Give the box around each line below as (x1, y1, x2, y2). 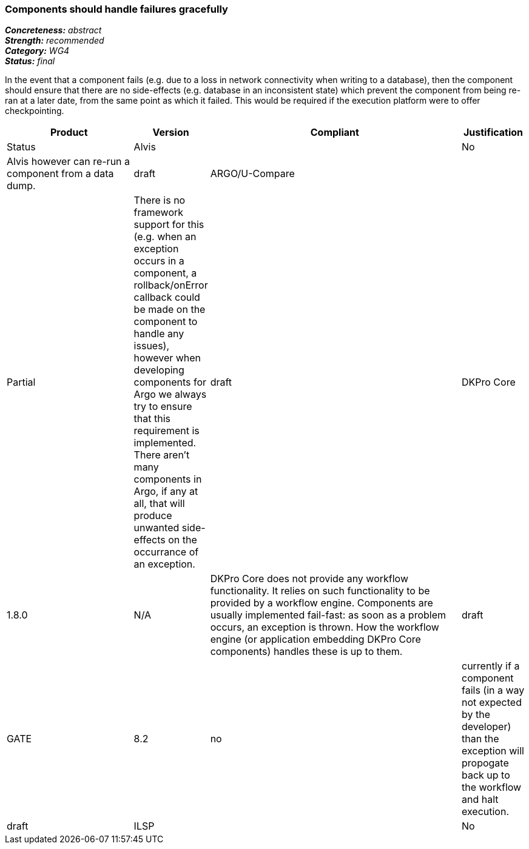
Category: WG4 (5, 45, 70, 56)
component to (133, 315, 198, 328)
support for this (133, 218, 204, 231)
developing (133, 364, 184, 377)
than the (461, 733, 499, 745)
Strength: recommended (5, 35, 104, 46)
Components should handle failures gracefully (5, 3, 228, 15)
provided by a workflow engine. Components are (210, 597, 433, 609)
